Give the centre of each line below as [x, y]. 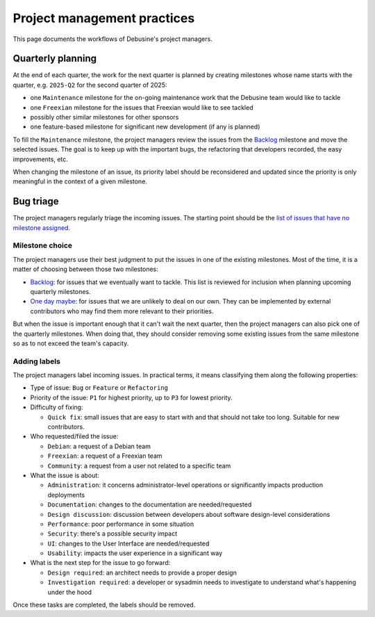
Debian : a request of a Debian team [99, 446]
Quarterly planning [55, 59]
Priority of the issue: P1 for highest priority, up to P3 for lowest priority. [131, 397]
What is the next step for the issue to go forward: [100, 563]
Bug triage [36, 201]
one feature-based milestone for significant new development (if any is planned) [145, 127]
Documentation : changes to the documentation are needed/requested [150, 504]
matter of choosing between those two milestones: [86, 269]
